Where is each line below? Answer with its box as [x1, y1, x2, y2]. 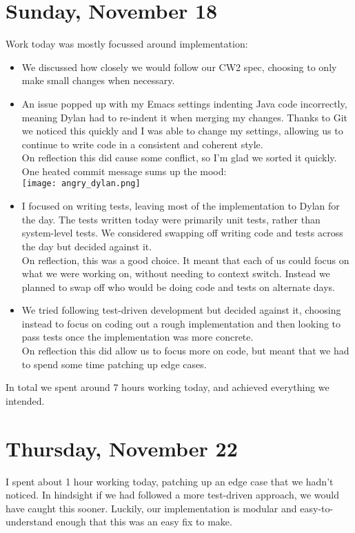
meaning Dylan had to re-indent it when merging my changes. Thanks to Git [21, 110, 348, 124]
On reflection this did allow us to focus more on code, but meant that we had [21, 343, 349, 358]
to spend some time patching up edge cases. [21, 356, 207, 371]
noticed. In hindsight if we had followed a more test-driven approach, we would [6, 487, 340, 502]
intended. [6, 393, 45, 408]
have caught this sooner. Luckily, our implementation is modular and [6, 501, 297, 515]
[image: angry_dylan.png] [21, 179, 141, 189]
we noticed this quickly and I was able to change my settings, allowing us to [21, 123, 343, 138]
